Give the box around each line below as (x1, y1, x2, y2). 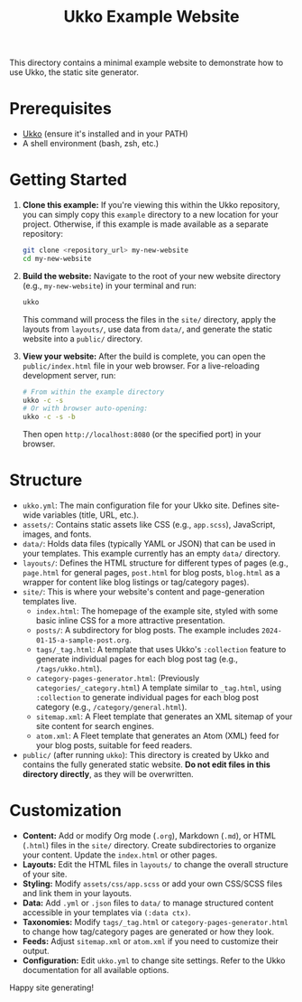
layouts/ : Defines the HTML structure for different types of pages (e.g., (22, 557, 288, 568)
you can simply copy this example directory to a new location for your (22, 210, 279, 220)
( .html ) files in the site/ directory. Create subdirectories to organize (22, 840, 277, 851)
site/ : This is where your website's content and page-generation (22, 586, 265, 597)
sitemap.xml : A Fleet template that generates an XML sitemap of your (35, 711, 293, 722)
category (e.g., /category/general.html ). (35, 702, 188, 713)
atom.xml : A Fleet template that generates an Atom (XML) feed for (35, 730, 279, 742)
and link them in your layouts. (22, 888, 133, 899)
